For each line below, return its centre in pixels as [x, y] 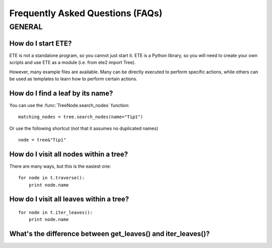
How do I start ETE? [41, 43]
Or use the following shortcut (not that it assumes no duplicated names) [84, 128]
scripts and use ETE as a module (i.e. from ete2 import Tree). [73, 63]
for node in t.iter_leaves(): [56, 213]
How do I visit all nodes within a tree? [69, 154]
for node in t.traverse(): [52, 178]
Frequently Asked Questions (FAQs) [86, 13]
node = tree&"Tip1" [42, 140]
